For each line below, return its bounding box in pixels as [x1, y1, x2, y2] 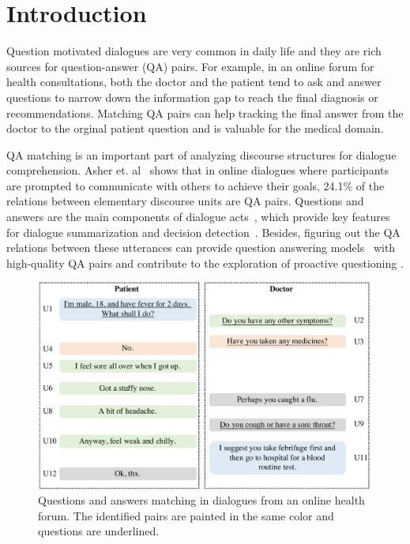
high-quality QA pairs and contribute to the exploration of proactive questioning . [6, 254, 404, 271]
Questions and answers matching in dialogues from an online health [38, 492, 365, 508]
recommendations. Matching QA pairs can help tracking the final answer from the [6, 104, 404, 121]
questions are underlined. [38, 523, 160, 539]
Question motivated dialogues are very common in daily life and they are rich [6, 43, 382, 59]
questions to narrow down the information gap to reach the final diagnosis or [6, 88, 378, 105]
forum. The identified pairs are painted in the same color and [38, 507, 334, 523]
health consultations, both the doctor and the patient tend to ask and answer [6, 73, 382, 90]
